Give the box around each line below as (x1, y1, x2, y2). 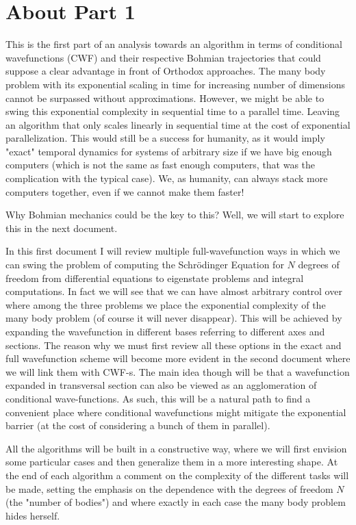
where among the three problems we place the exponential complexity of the (5, 297, 326, 311)
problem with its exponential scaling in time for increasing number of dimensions (5, 77, 346, 91)
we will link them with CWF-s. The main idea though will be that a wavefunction (5, 364, 350, 379)
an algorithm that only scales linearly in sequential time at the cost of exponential (5, 117, 351, 131)
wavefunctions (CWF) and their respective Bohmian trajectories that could (5, 50, 321, 64)
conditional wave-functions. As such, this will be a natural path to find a (5, 391, 311, 405)
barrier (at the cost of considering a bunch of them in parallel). (5, 418, 270, 433)
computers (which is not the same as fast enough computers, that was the (5, 157, 316, 172)
